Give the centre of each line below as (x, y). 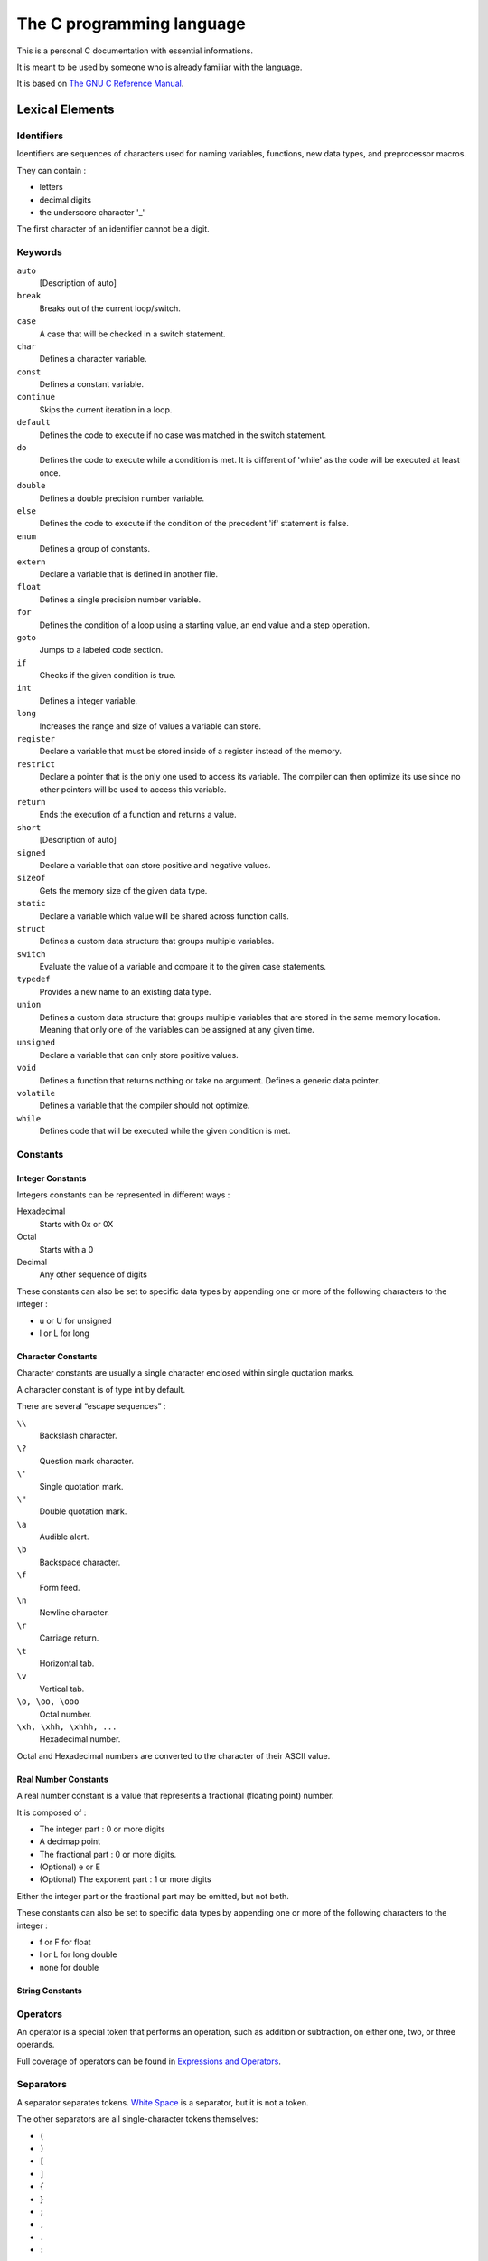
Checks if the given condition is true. (108, 676)
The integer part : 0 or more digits (103, 1829)
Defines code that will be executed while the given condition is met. (165, 1131)
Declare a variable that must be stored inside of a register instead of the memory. (191, 752)
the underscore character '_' (92, 213)
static (31, 903)
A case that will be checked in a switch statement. (132, 334)
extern (31, 562)
